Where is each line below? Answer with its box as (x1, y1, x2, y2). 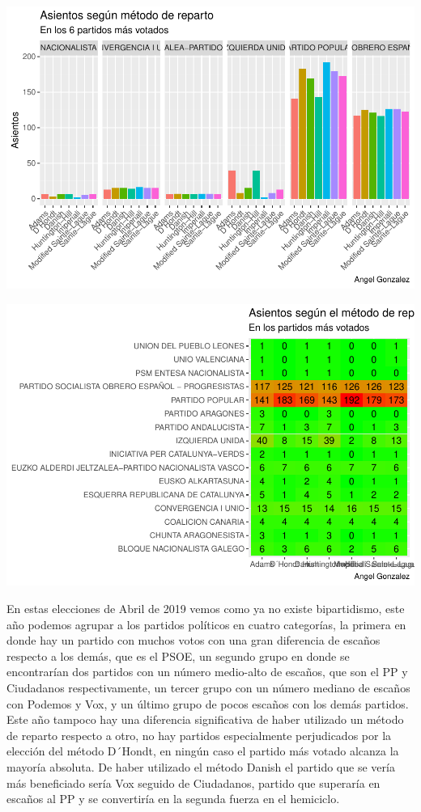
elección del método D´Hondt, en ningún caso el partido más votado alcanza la (6, 742, 399, 759)
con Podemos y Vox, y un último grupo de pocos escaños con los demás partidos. (6, 695, 409, 712)
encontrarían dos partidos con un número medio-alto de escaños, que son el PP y (6, 663, 408, 680)
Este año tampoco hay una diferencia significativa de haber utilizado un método (6, 711, 404, 728)
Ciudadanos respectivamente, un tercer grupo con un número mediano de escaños (6, 679, 410, 696)
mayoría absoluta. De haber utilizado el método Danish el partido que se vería (6, 758, 395, 775)
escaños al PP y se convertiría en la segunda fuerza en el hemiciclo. (6, 790, 340, 807)
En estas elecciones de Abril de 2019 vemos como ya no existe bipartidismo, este (6, 600, 405, 617)
